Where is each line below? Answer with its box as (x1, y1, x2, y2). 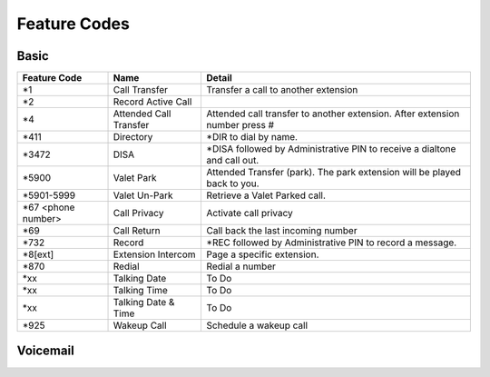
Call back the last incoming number (206, 224, 358, 237)
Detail (206, 72, 233, 84)
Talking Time (113, 284, 168, 297)
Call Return (113, 224, 161, 237)
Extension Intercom (113, 248, 196, 261)
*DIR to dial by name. (206, 131, 299, 144)
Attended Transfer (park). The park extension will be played (206, 166, 462, 179)
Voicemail (16, 343, 74, 359)
